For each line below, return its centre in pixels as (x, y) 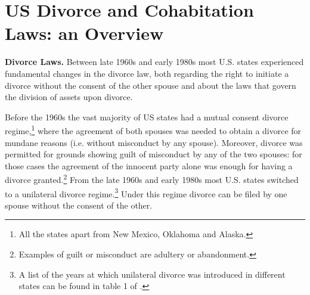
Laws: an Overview (84, 33)
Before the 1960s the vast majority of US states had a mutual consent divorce (147, 117)
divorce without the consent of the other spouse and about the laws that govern (151, 85)
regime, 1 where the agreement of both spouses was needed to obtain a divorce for (153, 130)
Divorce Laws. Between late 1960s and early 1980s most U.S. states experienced (154, 62)
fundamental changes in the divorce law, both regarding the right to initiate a (147, 73)
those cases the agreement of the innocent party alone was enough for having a (149, 165)
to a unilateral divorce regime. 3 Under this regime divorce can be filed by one (146, 192)
